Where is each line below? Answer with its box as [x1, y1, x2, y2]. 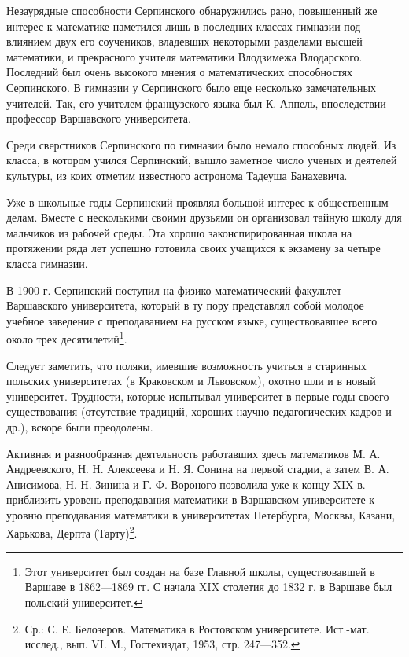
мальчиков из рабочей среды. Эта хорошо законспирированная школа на [6, 224, 352, 240]
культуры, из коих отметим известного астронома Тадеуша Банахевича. [6, 167, 348, 183]
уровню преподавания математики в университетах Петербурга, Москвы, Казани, [6, 506, 396, 523]
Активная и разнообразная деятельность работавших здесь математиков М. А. [6, 445, 381, 461]
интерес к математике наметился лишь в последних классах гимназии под [6, 17, 361, 34]
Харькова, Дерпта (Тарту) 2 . [6, 523, 138, 541]
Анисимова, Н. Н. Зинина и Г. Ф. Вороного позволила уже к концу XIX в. [6, 475, 366, 492]
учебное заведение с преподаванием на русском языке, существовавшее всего [6, 312, 378, 328]
